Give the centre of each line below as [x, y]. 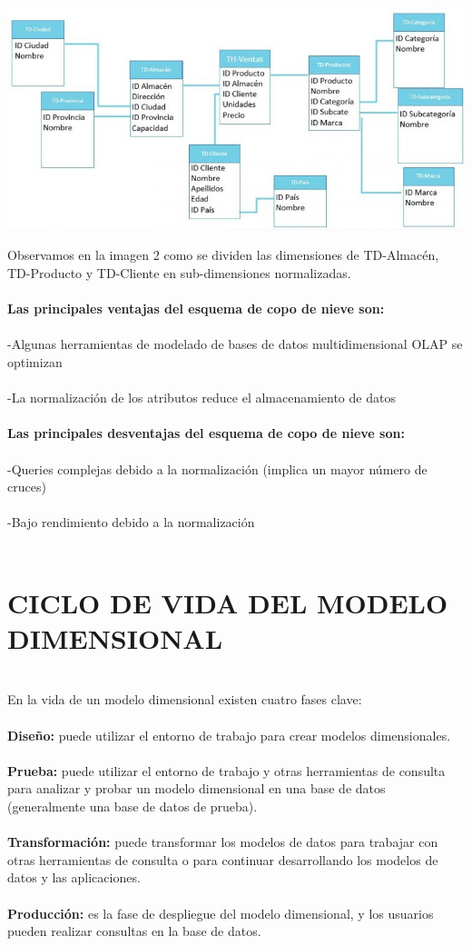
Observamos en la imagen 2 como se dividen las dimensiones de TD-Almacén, [223, 255]
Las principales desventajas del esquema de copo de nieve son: [206, 433]
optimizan [35, 361]
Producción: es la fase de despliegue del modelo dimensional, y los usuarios [221, 913]
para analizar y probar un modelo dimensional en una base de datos [197, 788]
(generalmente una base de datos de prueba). [133, 806]
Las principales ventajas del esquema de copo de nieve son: [196, 309]
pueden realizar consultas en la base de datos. [134, 931]
